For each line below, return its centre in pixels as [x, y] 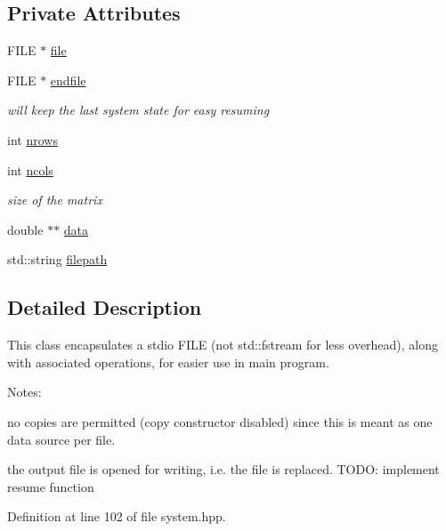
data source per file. [61, 439]
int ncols [30, 169]
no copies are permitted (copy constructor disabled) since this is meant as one [220, 421]
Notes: [24, 392]
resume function [51, 486]
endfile [68, 80]
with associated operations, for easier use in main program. [168, 362]
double [25, 229]
